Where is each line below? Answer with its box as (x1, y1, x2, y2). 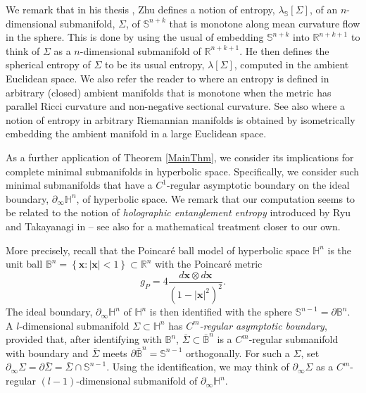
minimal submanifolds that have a (6, 177, 153, 192)
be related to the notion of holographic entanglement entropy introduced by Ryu (6, 205, 351, 220)
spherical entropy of (6, 57, 91, 72)
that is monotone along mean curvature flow (169, 15, 360, 30)
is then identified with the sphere (149, 304, 292, 319)
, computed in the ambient (234, 57, 349, 72)
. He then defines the (239, 43, 329, 58)
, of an (309, 2, 338, 16)
